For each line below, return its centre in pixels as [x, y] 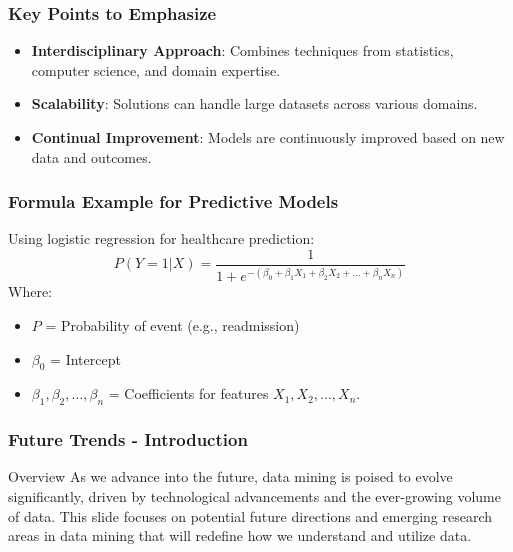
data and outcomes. [91, 156]
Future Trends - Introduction [128, 439]
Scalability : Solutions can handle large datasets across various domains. [254, 103]
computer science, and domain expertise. [156, 69]
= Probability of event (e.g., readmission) [172, 325]
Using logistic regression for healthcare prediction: [161, 238]
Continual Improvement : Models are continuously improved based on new [268, 137]
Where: [30, 291]
